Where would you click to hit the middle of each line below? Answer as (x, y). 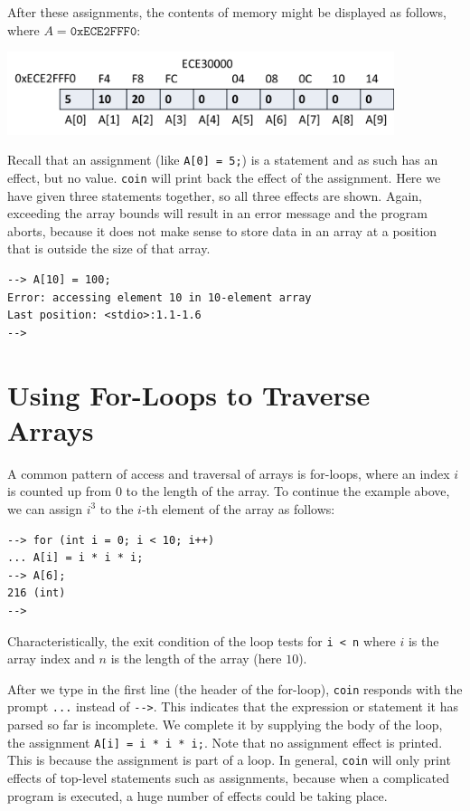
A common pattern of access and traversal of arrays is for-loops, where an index (229, 473)
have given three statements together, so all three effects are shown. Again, (215, 195)
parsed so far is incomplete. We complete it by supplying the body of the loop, (225, 725)
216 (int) (37, 593)
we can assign (45, 508)
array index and (51, 658)
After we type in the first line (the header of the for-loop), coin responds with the (235, 688)
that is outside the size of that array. (109, 248)
